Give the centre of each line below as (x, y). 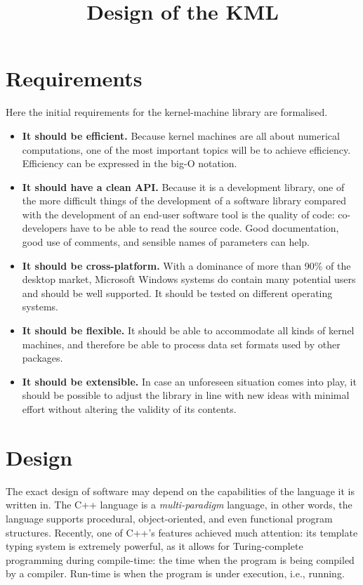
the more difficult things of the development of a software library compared (184, 201)
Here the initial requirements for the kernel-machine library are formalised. (167, 112)
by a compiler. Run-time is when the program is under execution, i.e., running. (175, 573)
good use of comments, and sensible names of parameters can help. (166, 242)
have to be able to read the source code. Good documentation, (204, 228)
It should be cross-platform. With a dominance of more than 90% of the (186, 265)
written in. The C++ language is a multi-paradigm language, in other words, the (179, 505)
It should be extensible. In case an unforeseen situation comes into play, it (189, 381)
